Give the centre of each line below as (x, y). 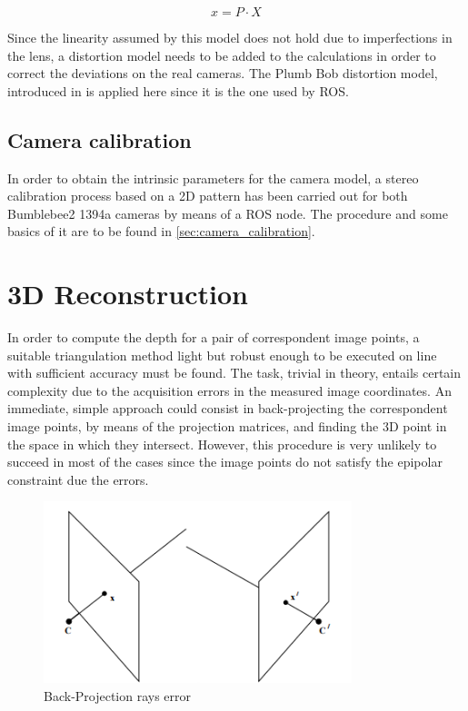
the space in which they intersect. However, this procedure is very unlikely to (222, 444)
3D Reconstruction (128, 294)
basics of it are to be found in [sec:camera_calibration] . (161, 231)
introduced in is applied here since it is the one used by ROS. (178, 90)
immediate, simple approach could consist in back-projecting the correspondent (228, 408)
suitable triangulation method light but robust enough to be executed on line (222, 355)
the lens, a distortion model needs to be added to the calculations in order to (222, 55)
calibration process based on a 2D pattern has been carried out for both (208, 196)
